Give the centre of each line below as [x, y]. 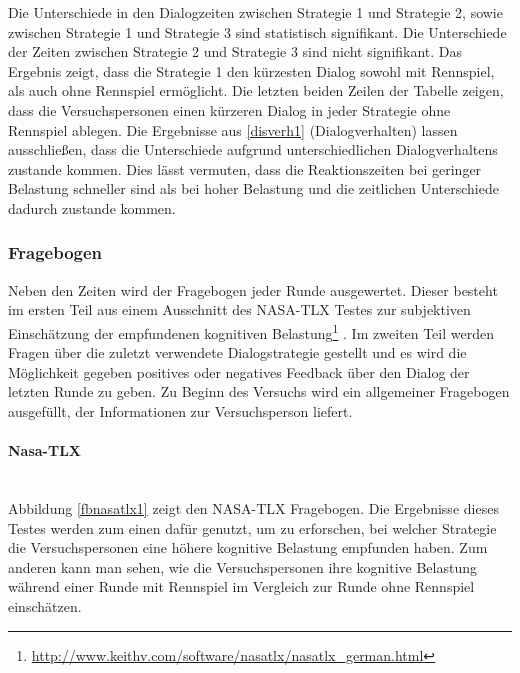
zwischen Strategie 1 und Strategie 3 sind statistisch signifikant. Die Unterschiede [257, 31]
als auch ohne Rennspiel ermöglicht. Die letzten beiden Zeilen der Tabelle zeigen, [256, 90]
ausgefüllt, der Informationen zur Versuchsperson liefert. [180, 410]
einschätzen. [45, 605]
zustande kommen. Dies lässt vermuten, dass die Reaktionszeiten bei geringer [245, 168]
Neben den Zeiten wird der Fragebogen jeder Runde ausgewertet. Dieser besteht [253, 289]
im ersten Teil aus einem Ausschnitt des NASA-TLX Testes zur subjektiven [239, 309]
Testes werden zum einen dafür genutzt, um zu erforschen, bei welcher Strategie [252, 527]
